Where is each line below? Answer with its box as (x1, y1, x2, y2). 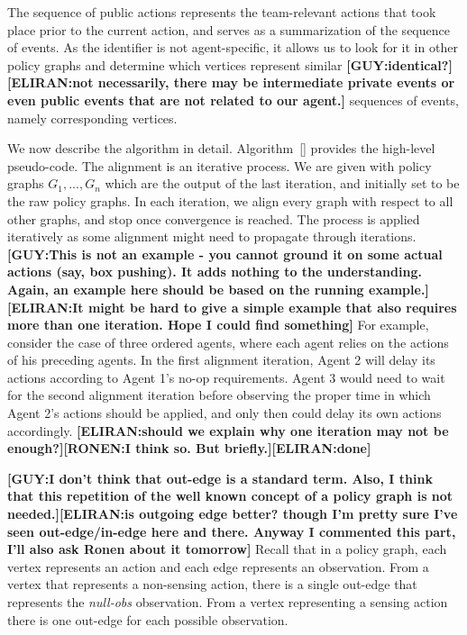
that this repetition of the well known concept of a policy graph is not (7, 486, 453, 505)
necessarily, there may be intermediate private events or (97, 73, 455, 92)
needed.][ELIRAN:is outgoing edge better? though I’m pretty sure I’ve (7, 504, 458, 523)
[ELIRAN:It (7, 297, 84, 316)
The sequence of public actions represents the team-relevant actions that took (7, 3, 436, 21)
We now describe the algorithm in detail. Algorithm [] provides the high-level (7, 139, 435, 158)
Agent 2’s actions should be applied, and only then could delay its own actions (7, 404, 442, 422)
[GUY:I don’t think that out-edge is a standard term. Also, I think (7, 468, 433, 487)
